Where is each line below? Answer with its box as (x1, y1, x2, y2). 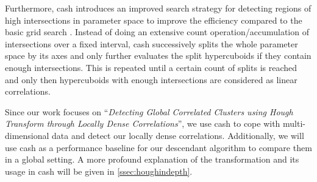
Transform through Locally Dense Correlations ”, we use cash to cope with (5, 117, 280, 130)
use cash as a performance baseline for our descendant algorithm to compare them (5, 141, 312, 153)
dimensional (5, 129, 49, 141)
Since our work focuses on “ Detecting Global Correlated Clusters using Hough (5, 105, 293, 118)
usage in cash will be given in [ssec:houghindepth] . (5, 164, 193, 177)
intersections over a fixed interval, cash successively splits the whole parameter (5, 37, 298, 50)
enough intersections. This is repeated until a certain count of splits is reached (5, 61, 297, 73)
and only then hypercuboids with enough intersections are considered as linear (5, 73, 297, 86)
